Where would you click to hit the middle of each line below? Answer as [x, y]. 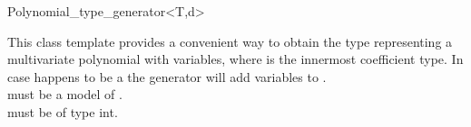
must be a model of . [65, 94]
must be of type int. [63, 111]
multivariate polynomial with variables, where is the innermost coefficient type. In [235, 59]
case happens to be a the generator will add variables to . [167, 76]
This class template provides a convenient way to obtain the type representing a [230, 41]
